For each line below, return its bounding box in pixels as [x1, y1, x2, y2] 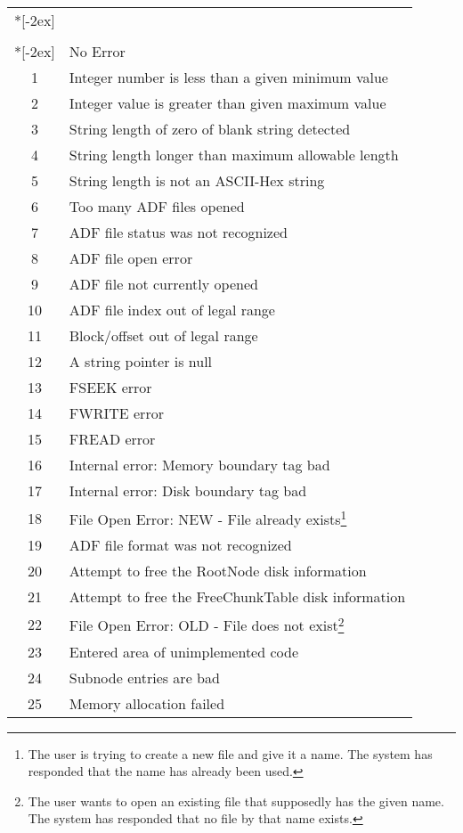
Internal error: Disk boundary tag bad [69, 480, 307, 501]
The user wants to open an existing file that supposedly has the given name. [28, 791, 444, 810]
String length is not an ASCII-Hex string [69, 170, 325, 191]
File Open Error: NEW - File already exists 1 [69, 506, 347, 530]
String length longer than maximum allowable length [69, 144, 399, 165]
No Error [69, 41, 126, 61]
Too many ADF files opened [69, 196, 245, 216]
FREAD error [69, 429, 156, 449]
